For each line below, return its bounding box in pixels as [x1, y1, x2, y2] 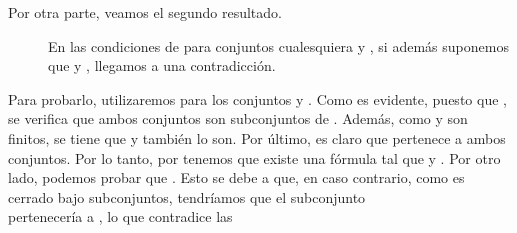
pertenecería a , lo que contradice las [8, 206, 233, 227]
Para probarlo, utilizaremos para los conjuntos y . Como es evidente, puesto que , [8, 88, 507, 109]
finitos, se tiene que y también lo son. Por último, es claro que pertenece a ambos [8, 127, 506, 148]
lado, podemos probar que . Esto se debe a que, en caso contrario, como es [8, 167, 465, 188]
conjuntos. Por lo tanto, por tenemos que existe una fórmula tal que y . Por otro [8, 147, 501, 168]
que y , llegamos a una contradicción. [48, 55, 276, 76]
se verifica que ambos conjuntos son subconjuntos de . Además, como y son [8, 108, 468, 129]
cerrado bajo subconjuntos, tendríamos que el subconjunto [8, 186, 366, 207]
